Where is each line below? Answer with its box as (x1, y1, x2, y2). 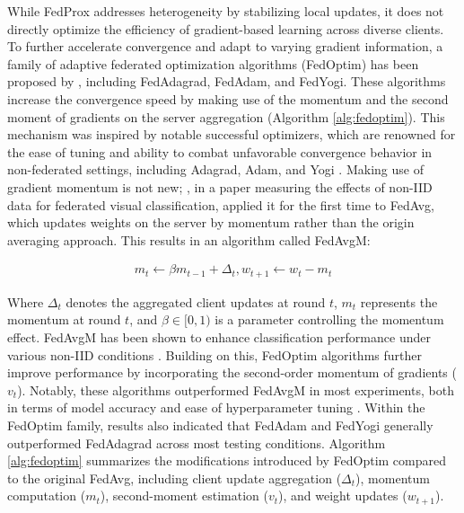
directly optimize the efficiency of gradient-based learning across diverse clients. (7, 19, 444, 38)
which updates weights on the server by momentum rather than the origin (7, 213, 415, 232)
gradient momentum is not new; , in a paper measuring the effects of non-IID (7, 177, 433, 196)
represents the (360, 292, 438, 311)
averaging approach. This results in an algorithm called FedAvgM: (7, 230, 371, 249)
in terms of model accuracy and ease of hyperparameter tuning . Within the (7, 398, 425, 417)
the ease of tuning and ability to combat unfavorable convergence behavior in (7, 142, 433, 161)
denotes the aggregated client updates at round (66, 292, 326, 311)
